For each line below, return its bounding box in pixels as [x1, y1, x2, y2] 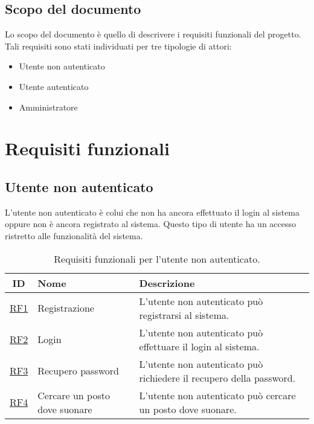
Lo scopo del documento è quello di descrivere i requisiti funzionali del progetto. [5, 28, 301, 40]
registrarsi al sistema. [139, 307, 229, 322]
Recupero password [37, 364, 119, 378]
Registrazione [37, 301, 94, 315]
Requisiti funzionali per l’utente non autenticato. [54, 251, 260, 266]
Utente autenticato [19, 80, 89, 92]
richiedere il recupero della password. [139, 370, 296, 385]
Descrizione [139, 275, 195, 290]
